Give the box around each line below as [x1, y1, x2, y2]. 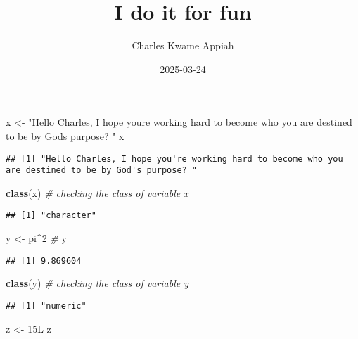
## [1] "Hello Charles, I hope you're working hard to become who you [6, 153, 343, 164]
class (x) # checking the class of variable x [6, 185, 188, 200]
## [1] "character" [6, 210, 96, 221]
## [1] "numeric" [6, 300, 87, 311]
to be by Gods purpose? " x [6, 128, 124, 143]
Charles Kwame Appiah [132, 38, 234, 53]
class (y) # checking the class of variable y [6, 276, 189, 290]
